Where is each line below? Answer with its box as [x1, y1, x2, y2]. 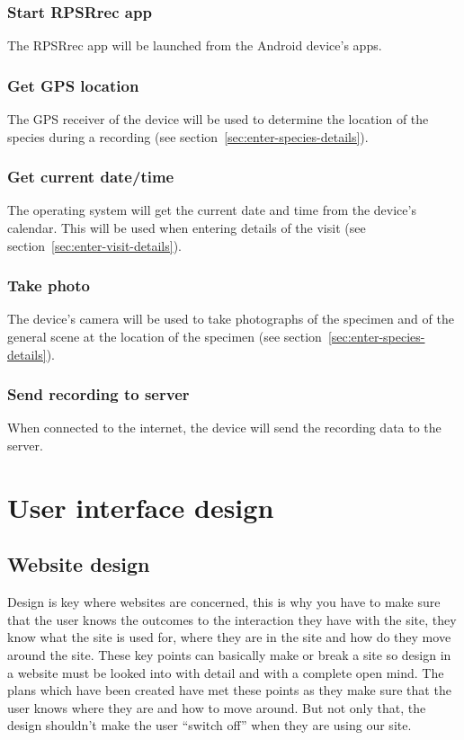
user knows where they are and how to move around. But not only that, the [7, 698, 426, 717]
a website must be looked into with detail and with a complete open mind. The [7, 663, 444, 682]
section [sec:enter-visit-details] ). [7, 236, 183, 254]
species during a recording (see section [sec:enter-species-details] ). [7, 127, 369, 146]
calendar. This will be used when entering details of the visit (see [7, 218, 366, 237]
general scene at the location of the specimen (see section [7, 327, 322, 346]
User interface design [7, 488, 274, 525]
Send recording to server [7, 383, 190, 406]
